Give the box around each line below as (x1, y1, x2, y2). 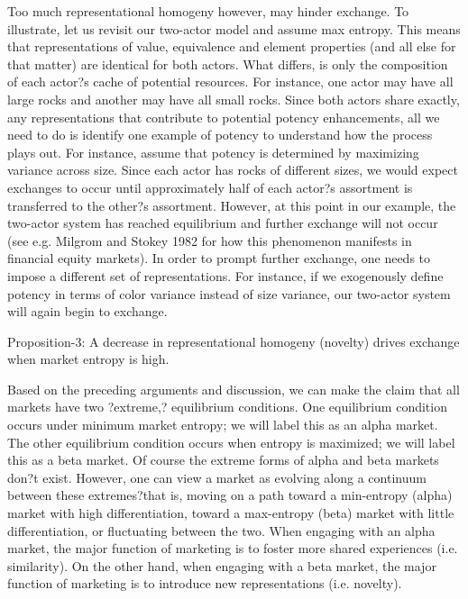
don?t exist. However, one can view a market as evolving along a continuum (7, 467, 427, 486)
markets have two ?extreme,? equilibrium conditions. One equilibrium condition (7, 397, 447, 416)
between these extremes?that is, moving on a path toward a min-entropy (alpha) (7, 486, 453, 504)
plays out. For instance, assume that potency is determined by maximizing (7, 142, 419, 161)
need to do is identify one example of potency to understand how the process (7, 125, 433, 144)
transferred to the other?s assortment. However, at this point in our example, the (7, 195, 456, 214)
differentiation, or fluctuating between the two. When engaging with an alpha (7, 521, 436, 540)
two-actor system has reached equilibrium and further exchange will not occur (7, 213, 438, 232)
